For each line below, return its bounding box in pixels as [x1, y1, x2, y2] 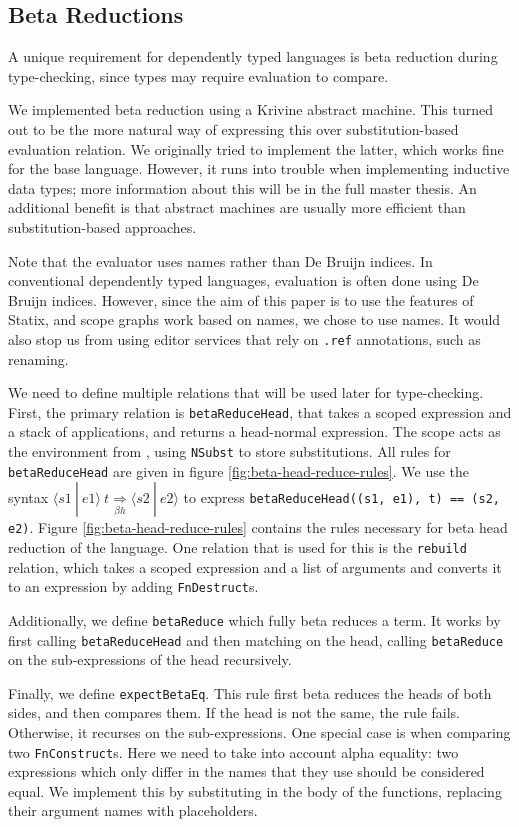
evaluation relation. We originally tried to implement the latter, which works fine [8, 138, 504, 159]
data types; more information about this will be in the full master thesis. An [8, 177, 477, 198]
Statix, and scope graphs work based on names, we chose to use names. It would [8, 309, 501, 330]
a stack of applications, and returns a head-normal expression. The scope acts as [8, 421, 501, 442]
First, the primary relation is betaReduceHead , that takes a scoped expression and [8, 401, 512, 422]
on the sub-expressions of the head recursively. [8, 649, 292, 670]
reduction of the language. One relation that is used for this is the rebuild [8, 536, 467, 557]
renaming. [8, 348, 69, 369]
